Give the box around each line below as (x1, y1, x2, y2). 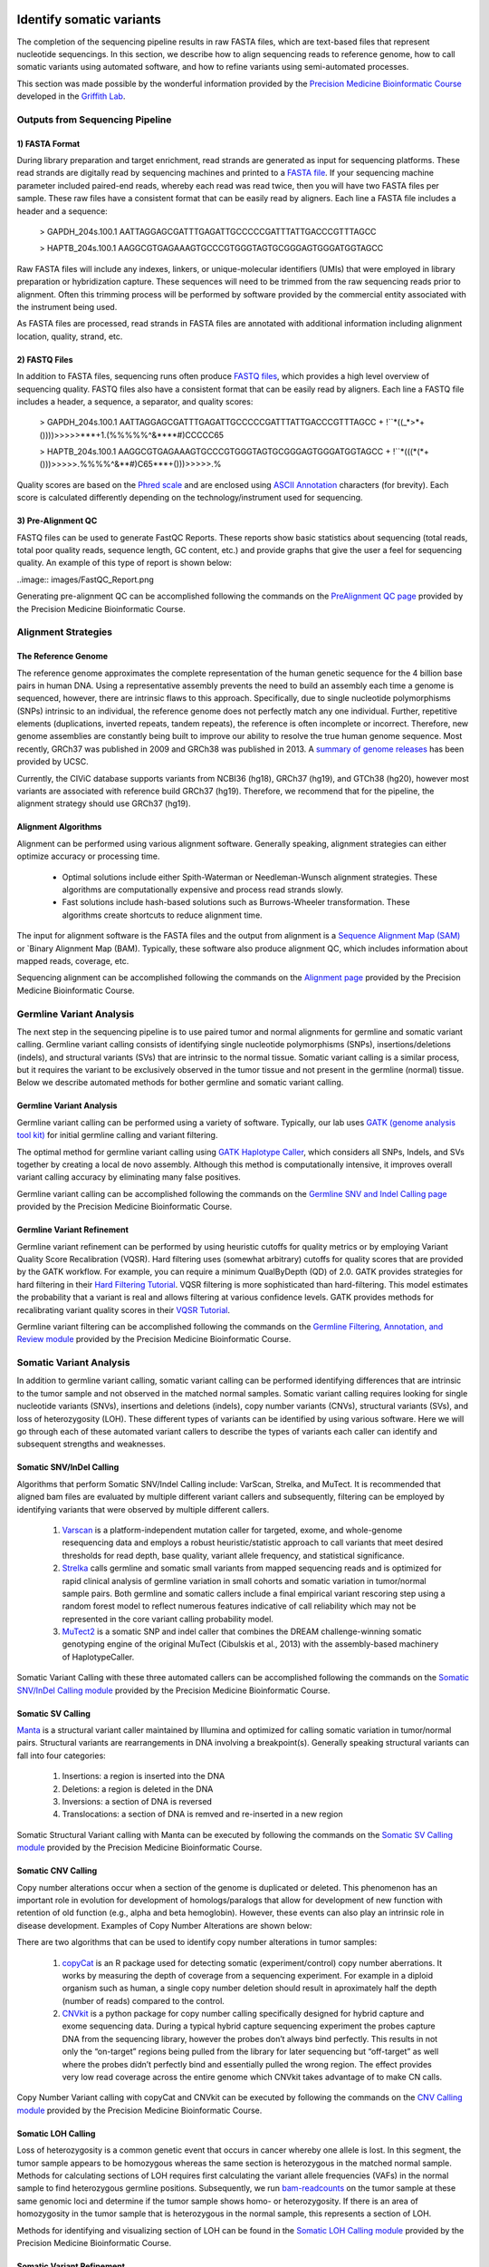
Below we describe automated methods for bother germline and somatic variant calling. (16, 1077, 344, 1088)
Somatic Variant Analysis (16, 1357, 130, 1369)
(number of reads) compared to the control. (62, 1995, 225, 2006)
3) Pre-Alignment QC (16, 515, 98, 526)
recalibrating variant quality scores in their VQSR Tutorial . (16, 1304, 231, 1315)
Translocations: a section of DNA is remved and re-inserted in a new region (62, 1809, 343, 1820)
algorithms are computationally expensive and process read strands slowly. (62, 884, 344, 895)
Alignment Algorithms (16, 822, 102, 832)
